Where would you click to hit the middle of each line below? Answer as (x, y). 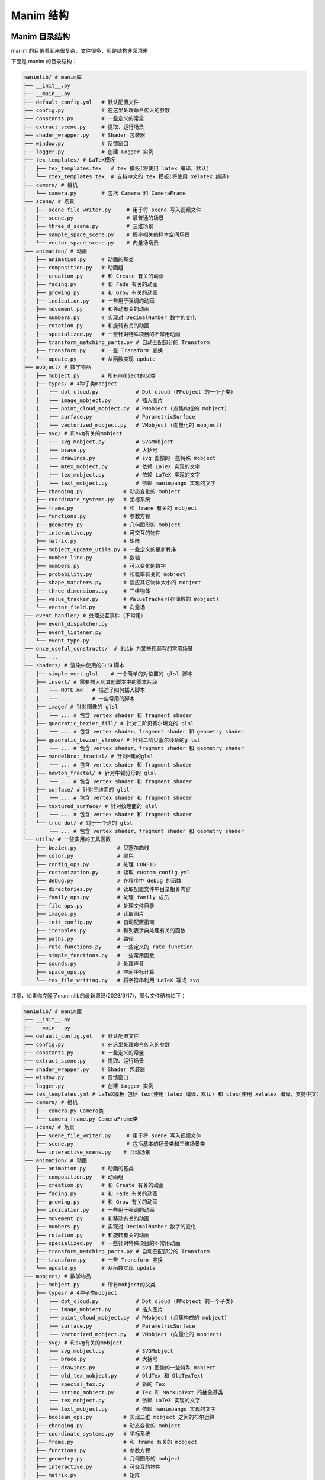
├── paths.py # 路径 (85, 939)
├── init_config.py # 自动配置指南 (95, 922)
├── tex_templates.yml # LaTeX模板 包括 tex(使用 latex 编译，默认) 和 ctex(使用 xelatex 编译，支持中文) (171, 1094)
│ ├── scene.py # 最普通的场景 (94, 218)
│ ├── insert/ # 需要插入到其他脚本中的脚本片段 (91, 682)
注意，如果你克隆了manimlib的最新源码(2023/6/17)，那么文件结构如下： (99, 995)
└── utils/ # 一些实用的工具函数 (67, 839)
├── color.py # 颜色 (85, 856)
